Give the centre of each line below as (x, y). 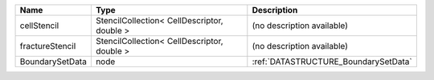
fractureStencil (48, 46)
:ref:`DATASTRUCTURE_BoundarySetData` (332, 62)
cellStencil (39, 26)
